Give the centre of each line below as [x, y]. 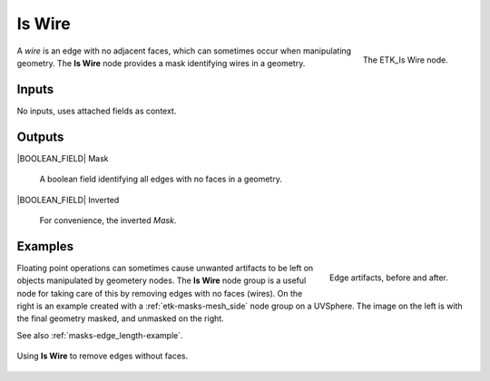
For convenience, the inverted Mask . [108, 220]
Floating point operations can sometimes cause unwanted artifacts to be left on [165, 268]
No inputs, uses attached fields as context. [97, 111]
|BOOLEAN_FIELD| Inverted [68, 200]
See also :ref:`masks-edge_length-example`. [100, 335]
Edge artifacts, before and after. [389, 278]
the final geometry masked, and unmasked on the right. [120, 318]
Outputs [40, 137]
